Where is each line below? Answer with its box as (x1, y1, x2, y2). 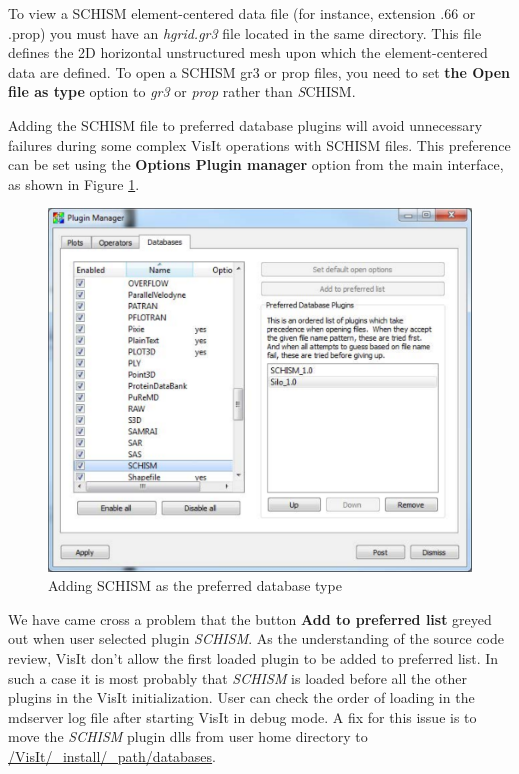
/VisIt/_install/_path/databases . (8, 745, 217, 766)
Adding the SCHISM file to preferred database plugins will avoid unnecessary (8, 114, 483, 135)
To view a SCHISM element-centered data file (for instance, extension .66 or (8, 3, 476, 23)
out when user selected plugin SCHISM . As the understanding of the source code (8, 628, 505, 649)
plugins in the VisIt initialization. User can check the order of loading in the (8, 687, 475, 708)
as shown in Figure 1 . (8, 173, 140, 194)
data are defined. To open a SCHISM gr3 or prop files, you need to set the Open (8, 61, 511, 82)
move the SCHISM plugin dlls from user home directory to (8, 726, 368, 747)
